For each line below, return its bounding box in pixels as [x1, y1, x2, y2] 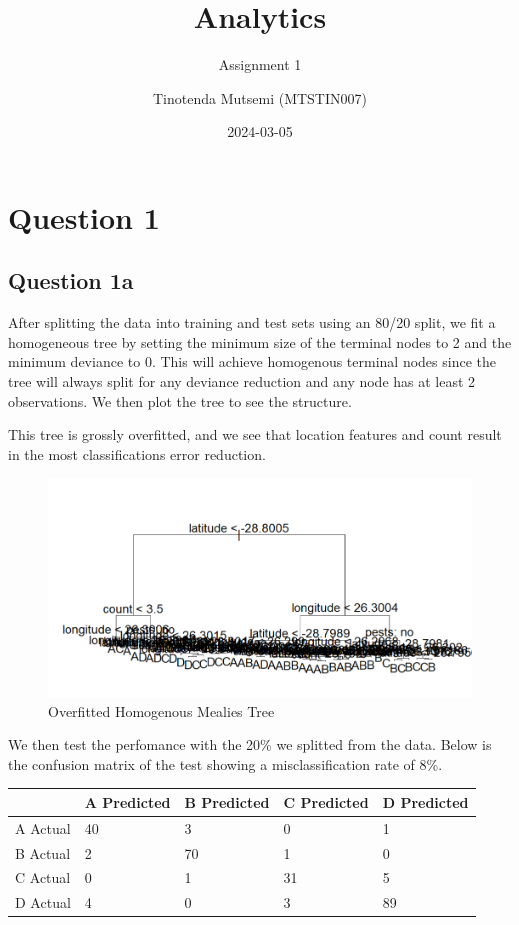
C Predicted [283, 791, 369, 812]
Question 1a [8, 265, 134, 296]
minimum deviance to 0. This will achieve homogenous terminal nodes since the [8, 351, 496, 372]
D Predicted [382, 791, 469, 812]
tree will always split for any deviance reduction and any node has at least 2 [8, 371, 476, 392]
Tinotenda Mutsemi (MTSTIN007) [153, 87, 367, 108]
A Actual [15, 817, 71, 838]
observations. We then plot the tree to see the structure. [8, 390, 352, 411]
